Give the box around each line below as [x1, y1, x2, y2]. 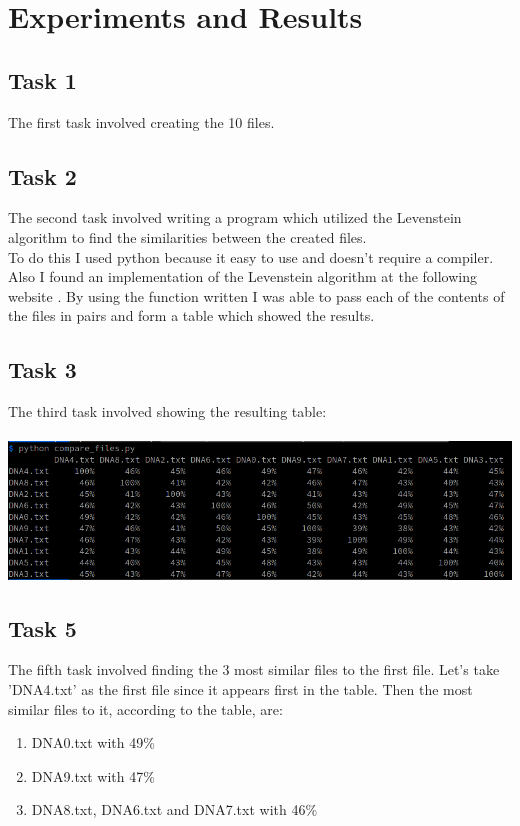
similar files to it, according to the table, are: [8, 698, 283, 719]
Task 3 [8, 354, 77, 385]
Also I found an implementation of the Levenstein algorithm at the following [8, 266, 478, 287]
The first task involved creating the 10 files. [8, 111, 275, 132]
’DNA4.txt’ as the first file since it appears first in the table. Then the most [8, 679, 473, 700]
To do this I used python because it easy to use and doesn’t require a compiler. [8, 246, 494, 267]
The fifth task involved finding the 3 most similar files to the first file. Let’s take [8, 659, 500, 680]
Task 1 [8, 64, 77, 95]
